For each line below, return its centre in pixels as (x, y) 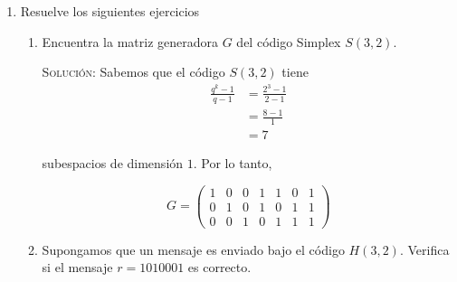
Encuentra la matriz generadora (130, 41)
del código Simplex (289, 41)
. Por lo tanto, (233, 163)
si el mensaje (77, 267)
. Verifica (424, 249)
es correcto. (219, 267)
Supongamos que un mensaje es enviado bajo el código (193, 249)
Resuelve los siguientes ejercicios (110, 11)
